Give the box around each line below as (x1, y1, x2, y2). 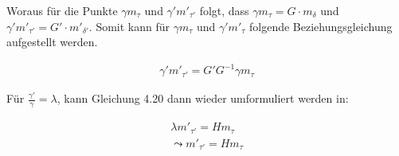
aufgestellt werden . (6, 33, 98, 50)
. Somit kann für (88, 18, 170, 34)
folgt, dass (199, 2, 249, 18)
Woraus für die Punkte (6, 2, 118, 18)
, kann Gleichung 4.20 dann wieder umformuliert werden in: (57, 90, 349, 107)
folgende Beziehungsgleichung (248, 18, 393, 34)
